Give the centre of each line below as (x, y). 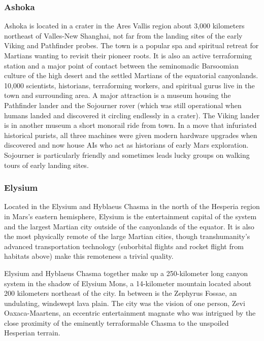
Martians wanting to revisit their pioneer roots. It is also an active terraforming (128, 55)
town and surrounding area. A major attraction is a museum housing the (118, 95)
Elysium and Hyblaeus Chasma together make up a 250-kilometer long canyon (126, 273)
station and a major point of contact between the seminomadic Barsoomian (122, 65)
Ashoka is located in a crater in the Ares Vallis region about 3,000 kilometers (124, 26)
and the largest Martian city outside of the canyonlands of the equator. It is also (129, 226)
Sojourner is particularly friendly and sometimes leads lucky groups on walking (127, 155)
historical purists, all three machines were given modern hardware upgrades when (131, 135)
